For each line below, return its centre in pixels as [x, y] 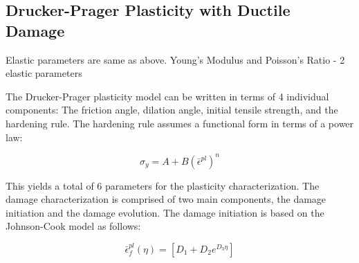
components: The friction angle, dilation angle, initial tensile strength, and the [172, 110]
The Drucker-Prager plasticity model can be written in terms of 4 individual [167, 96]
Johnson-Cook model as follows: [73, 226]
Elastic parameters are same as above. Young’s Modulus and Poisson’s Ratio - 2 [175, 59]
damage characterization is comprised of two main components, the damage [166, 199]
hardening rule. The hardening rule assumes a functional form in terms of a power [180, 123]
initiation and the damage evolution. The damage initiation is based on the [165, 212]
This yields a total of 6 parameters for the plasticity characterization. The [163, 185]
